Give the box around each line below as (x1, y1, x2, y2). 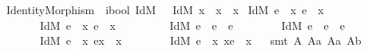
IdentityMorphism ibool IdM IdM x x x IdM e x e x (6, 2, 324, 17)
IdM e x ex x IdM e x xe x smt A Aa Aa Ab (39, 32, 362, 49)
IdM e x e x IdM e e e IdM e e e (39, 16, 345, 33)
